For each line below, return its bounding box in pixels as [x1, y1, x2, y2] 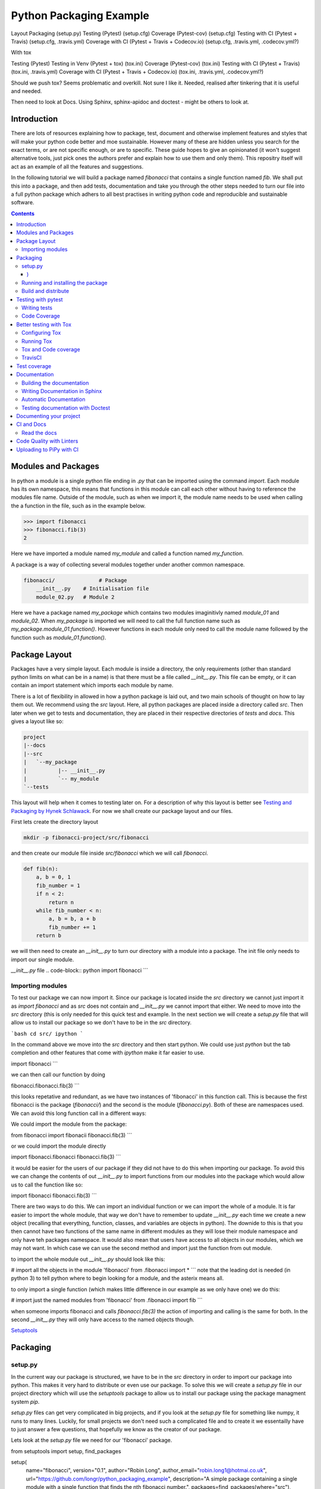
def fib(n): [23, 865, 59, 873]
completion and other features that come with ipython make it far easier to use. [11, 1049, 205, 1057]
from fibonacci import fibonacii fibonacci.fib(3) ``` [11, 1132, 133, 1139]
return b [36, 932, 62, 939]
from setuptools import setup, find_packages [11, 1447, 121, 1454]
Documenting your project [16, 413, 80, 420]
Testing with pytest [16, 295, 63, 303]
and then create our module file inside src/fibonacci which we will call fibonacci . [11, 849, 208, 857]
